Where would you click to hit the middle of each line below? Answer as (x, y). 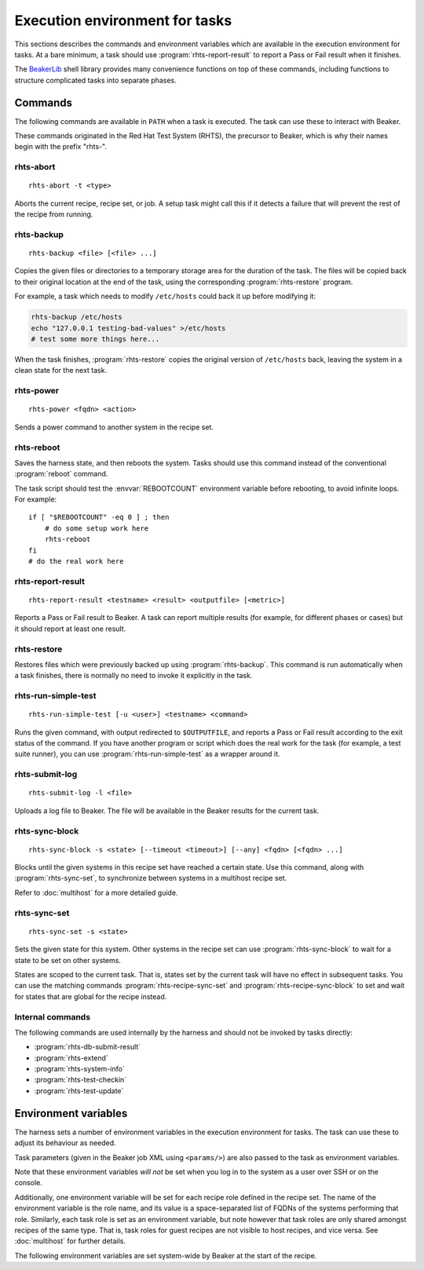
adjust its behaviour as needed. (66, 1143)
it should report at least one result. (70, 629)
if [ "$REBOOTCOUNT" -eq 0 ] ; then (99, 517)
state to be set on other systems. (68, 960)
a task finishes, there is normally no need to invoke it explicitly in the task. (133, 676)
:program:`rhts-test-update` (79, 1090)
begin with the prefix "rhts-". (61, 147)
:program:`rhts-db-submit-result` (88, 1047)
